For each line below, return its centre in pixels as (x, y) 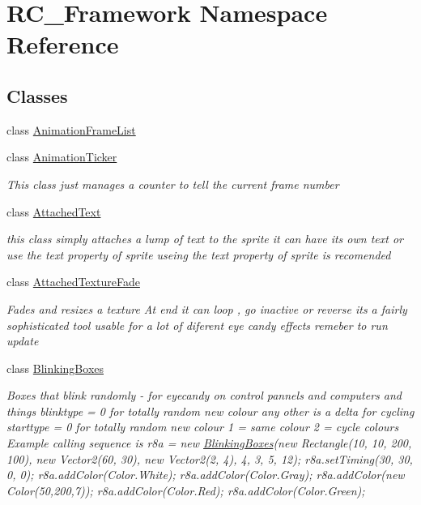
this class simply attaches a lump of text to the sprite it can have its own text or (205, 239)
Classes (37, 95)
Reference (63, 44)
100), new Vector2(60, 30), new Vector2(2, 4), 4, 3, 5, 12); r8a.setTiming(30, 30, (210, 458)
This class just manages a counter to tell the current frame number (173, 184)
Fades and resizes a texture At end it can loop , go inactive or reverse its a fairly (207, 308)
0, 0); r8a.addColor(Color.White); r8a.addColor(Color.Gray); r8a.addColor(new (206, 475)
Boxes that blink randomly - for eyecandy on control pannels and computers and (204, 395)
